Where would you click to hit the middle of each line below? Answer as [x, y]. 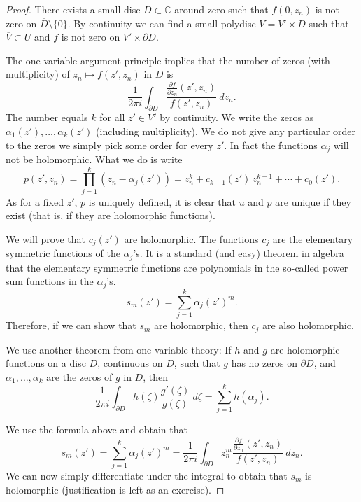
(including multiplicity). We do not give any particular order [226, 131]
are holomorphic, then [201, 325]
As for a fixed [35, 201]
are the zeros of [79, 376]
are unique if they [313, 201]
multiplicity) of [38, 74]
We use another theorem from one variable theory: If [119, 349]
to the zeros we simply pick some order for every [109, 145]
